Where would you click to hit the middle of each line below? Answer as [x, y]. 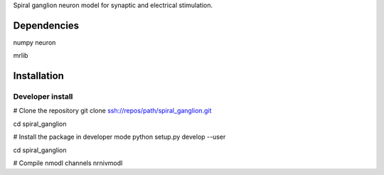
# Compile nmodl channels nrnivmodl [68, 163]
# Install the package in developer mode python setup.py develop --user [119, 137]
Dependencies [46, 25]
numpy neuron [34, 42]
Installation [38, 76]
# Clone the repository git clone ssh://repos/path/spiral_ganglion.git [112, 111]
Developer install [43, 97]
